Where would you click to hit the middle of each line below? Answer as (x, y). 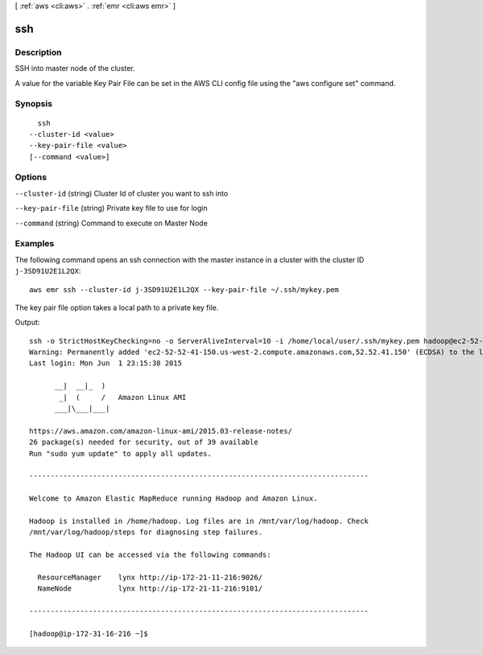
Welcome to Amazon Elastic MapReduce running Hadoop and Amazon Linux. (173, 498)
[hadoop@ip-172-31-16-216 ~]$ (89, 633)
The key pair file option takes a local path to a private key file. (117, 307)
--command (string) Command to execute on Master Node (111, 223)
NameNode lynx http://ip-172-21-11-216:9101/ (150, 589)
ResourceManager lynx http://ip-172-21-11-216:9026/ (150, 577)
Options (31, 177)
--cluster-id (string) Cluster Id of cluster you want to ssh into (122, 193)
